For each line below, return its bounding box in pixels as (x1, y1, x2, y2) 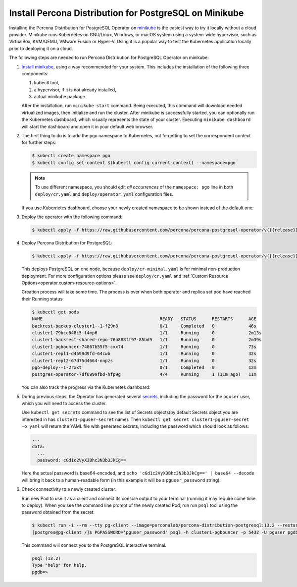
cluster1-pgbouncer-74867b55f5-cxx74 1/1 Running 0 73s (32, 344, 257, 350)
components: (21, 70, 49, 76)
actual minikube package (34, 94, 85, 100)
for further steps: (21, 139, 56, 146)
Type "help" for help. (32, 563, 87, 568)
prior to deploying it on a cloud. (9, 45, 73, 52)
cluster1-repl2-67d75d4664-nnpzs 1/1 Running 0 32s (32, 357, 257, 363)
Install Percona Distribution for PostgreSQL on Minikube (9, 7, 244, 18)
